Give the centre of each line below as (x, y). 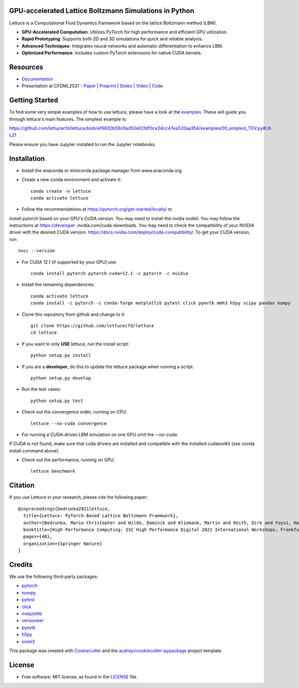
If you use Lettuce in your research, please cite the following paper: (78, 497)
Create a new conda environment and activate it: (72, 180)
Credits (21, 565)
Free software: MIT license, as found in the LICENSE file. (80, 677)
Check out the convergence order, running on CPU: (74, 412)
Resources (26, 67)
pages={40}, (38, 537)
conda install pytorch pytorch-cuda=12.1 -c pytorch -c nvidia (109, 274)
